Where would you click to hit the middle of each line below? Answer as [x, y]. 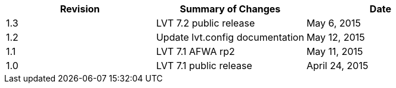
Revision [80, 9]
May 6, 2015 [333, 23]
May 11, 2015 [335, 51]
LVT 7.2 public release [205, 23]
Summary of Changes [230, 9]
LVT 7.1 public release [204, 66]
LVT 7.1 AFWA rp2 [195, 51]
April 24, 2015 [337, 66]
